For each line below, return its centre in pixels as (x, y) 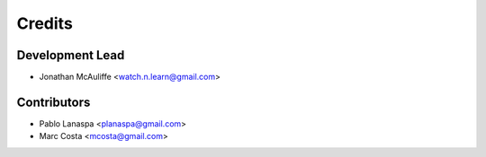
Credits (45, 23)
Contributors (54, 102)
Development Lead (71, 55)
